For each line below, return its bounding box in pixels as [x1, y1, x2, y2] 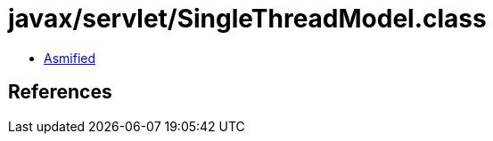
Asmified [44, 50, 96, 66]
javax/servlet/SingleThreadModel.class [8, 4, 487, 34]
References [8, 81, 112, 104]
